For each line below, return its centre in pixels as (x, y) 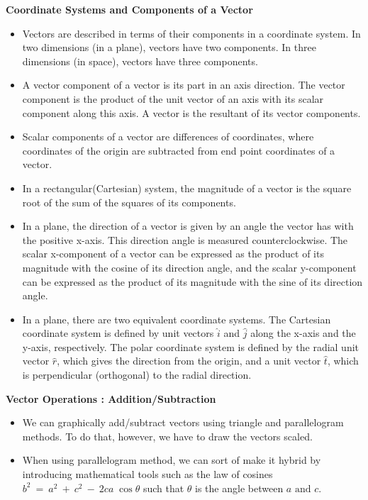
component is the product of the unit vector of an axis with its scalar (173, 98)
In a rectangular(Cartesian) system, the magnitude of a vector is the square (187, 188)
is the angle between (239, 488)
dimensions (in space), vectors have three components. (140, 61)
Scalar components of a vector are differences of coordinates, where (168, 137)
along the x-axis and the (303, 333)
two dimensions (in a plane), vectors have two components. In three (169, 47)
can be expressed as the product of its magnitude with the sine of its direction (193, 281)
